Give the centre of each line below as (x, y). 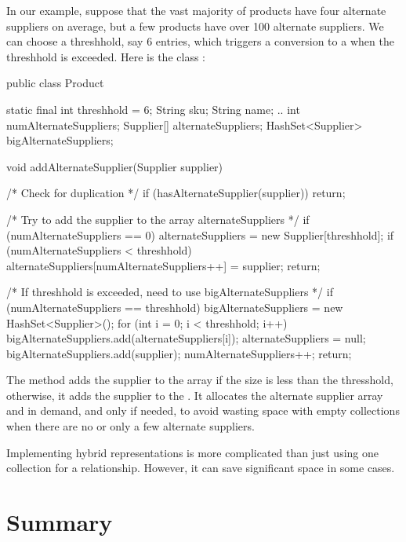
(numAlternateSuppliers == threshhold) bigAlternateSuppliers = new (175, 307)
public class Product (55, 83)
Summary (60, 522)
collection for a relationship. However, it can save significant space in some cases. (201, 468)
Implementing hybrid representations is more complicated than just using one (192, 452)
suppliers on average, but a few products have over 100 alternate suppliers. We (195, 26)
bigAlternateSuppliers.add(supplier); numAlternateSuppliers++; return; (179, 353)
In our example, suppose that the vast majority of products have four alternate (196, 10)
